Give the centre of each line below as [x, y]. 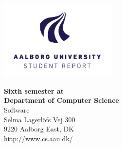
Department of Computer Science [61, 100]
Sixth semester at [34, 90]
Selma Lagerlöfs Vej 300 [40, 119]
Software [17, 109]
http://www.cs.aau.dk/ [38, 138]
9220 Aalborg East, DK [39, 129]
